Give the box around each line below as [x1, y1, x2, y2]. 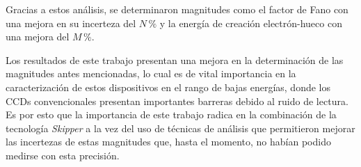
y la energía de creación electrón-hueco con [159, 15, 342, 30]
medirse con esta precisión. [6, 148, 120, 162]
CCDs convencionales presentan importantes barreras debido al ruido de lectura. [6, 93, 348, 108]
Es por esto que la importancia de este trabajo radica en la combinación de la [6, 107, 337, 122]
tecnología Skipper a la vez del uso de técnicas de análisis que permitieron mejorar [6, 120, 355, 135]
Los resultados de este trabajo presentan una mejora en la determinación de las [6, 52, 344, 67]
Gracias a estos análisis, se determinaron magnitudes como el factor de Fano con [6, 2, 348, 16]
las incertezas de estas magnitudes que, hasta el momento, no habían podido [6, 134, 331, 149]
